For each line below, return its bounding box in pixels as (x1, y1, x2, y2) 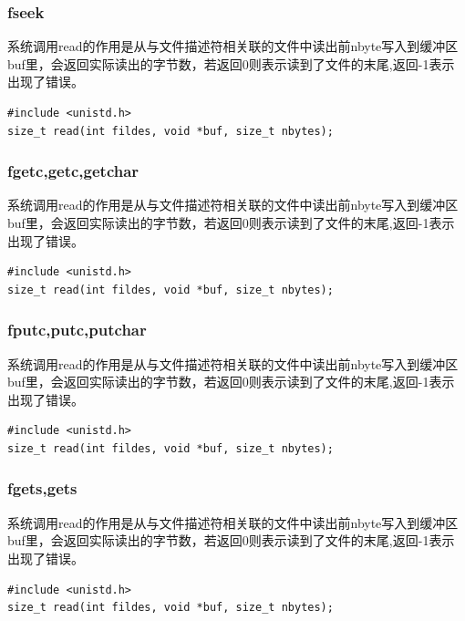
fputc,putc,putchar (7, 318, 147, 341)
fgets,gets (7, 477, 77, 500)
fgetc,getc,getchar (7, 160, 139, 182)
